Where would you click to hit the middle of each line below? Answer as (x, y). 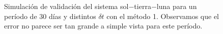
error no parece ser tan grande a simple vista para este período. (103, 26)
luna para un (177, 6)
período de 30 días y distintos (50, 16)
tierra (143, 6)
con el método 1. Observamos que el (163, 16)
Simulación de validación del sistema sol (66, 6)
